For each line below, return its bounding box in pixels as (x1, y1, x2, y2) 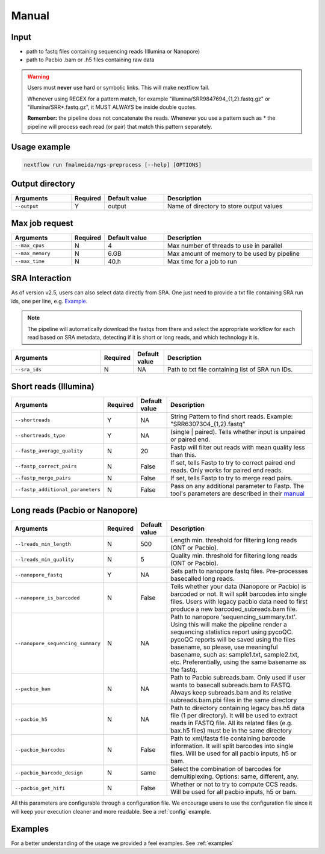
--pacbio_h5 (14, 716, 48, 722)
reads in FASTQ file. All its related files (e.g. (170, 719, 293, 728)
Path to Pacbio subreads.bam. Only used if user (170, 673, 306, 682)
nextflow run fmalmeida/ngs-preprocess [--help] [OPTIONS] (23, 161, 202, 168)
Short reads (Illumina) (11, 381, 94, 391)
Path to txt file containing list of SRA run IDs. (167, 365, 293, 374)
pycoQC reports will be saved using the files (170, 636, 296, 644)
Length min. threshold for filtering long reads (170, 536, 297, 545)
